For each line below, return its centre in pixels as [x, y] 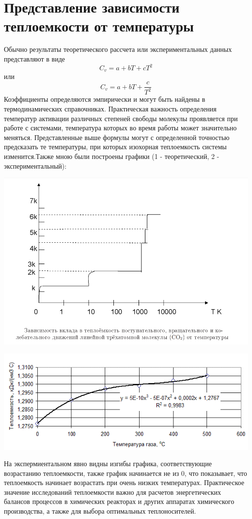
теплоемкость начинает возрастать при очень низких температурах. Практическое [124, 482]
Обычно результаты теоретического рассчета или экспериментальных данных [118, 49]
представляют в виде [34, 58]
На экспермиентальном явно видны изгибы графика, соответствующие [108, 464]
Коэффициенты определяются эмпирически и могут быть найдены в [105, 99]
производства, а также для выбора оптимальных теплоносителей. [100, 511]
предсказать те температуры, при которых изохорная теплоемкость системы [115, 147]
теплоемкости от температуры [99, 26]
